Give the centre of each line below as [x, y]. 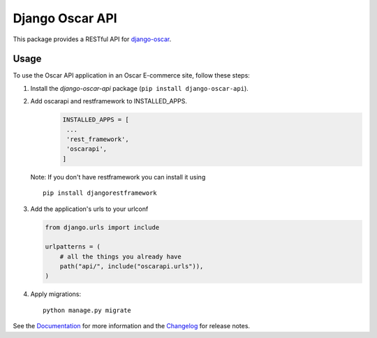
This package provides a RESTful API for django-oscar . [92, 39]
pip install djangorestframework [100, 193]
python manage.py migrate [87, 310]
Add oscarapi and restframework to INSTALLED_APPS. [109, 101]
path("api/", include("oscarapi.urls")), [132, 266]
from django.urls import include [102, 227]
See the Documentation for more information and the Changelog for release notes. [132, 326]
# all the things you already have [120, 256]
